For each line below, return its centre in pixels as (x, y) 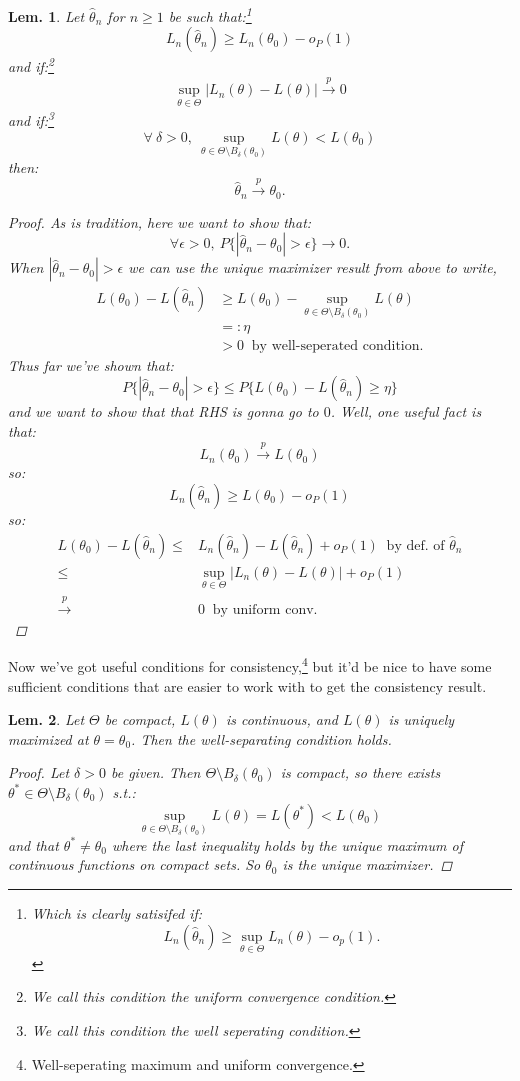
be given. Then (155, 772)
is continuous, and (281, 719)
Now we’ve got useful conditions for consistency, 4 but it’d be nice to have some (250, 664)
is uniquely (421, 719)
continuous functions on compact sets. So (134, 864)
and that (33, 844)
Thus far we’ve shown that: (91, 364)
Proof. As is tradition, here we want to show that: (160, 221)
